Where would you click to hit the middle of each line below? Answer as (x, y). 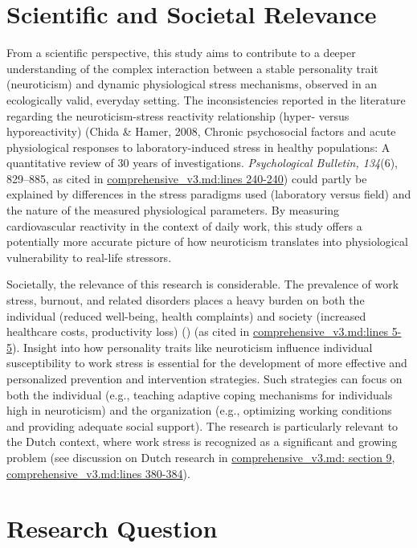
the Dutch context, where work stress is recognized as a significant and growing (202, 442)
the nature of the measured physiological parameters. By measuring (173, 210)
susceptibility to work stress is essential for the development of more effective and (207, 363)
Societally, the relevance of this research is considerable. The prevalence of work (203, 284)
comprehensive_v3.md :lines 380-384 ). (98, 473)
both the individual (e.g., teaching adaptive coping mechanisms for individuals (200, 394)
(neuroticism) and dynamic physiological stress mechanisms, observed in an (192, 84)
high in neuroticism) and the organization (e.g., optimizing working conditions (199, 410)
